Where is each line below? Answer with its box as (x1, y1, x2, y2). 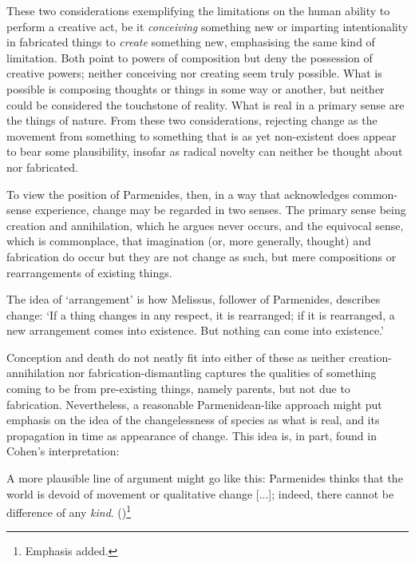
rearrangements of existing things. (6, 264, 172, 280)
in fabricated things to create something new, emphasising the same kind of (6, 34, 375, 50)
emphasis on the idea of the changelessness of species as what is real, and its (6, 411, 380, 428)
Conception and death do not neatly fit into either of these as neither (6, 348, 346, 365)
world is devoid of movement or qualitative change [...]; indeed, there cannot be (6, 485, 394, 502)
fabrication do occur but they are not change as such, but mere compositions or (6, 248, 397, 264)
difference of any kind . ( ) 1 (6, 502, 132, 520)
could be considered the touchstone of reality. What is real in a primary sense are (6, 96, 405, 113)
